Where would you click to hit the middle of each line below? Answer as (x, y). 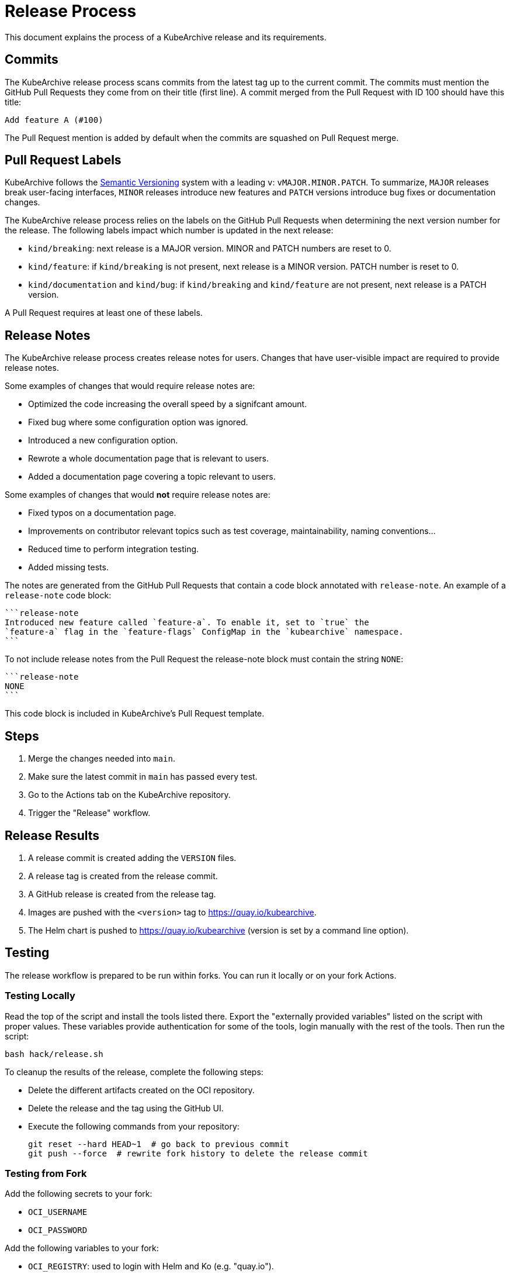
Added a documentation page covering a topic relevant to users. (152, 477)
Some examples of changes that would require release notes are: (130, 386)
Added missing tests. (68, 567)
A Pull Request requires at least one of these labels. (104, 313)
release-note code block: (58, 595)
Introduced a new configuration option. (103, 440)
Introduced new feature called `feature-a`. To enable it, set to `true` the (187, 623)
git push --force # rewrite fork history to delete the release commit (198, 1153)
